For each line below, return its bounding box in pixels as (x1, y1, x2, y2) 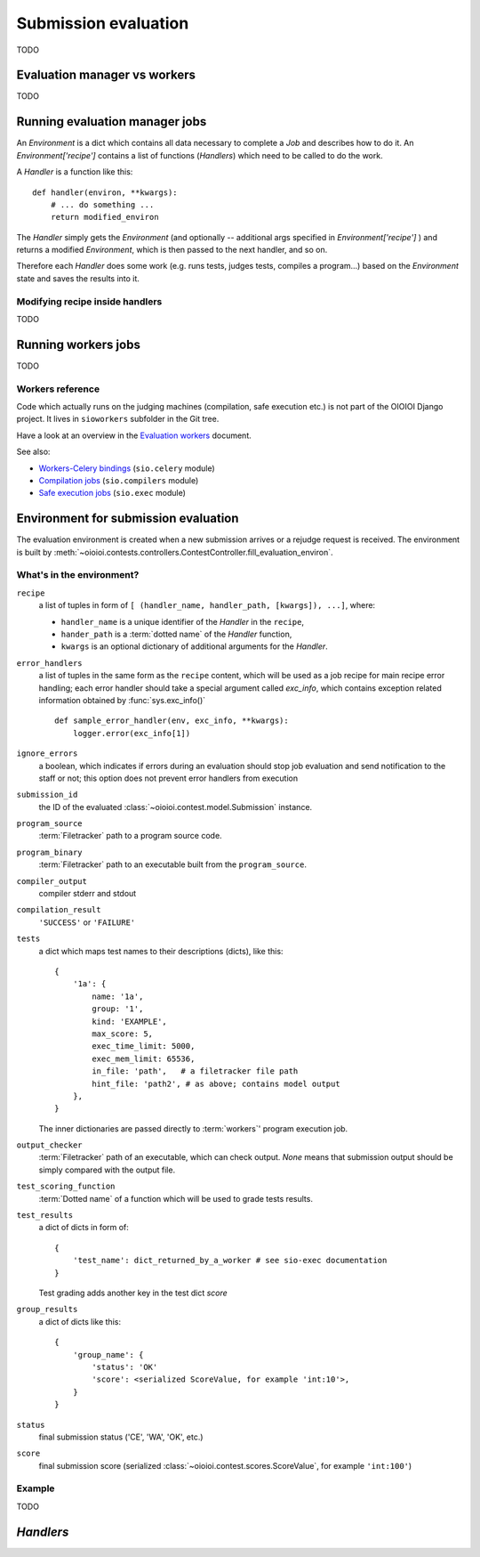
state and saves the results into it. (16, 272, 140, 284)
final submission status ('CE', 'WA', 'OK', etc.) (38, 1431, 204, 1442)
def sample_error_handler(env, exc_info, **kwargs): (54, 716, 289, 726)
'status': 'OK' (92, 1362, 158, 1372)
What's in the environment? (16, 569, 140, 581)
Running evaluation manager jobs (16, 114, 207, 129)
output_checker (16, 1140, 84, 1150)
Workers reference (16, 383, 100, 395)
